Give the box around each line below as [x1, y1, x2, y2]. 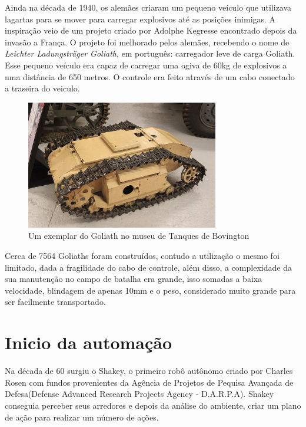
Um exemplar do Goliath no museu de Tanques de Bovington [28, 229, 250, 242]
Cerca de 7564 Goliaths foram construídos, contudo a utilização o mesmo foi [5, 249, 280, 262]
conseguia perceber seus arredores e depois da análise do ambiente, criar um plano [5, 399, 301, 411]
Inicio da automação [5, 330, 172, 354]
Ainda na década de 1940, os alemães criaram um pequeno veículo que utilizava [5, 1, 292, 13]
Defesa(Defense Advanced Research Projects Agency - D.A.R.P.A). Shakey [5, 387, 274, 400]
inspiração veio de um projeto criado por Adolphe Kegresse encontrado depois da [5, 24, 297, 37]
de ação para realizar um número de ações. [5, 410, 159, 423]
